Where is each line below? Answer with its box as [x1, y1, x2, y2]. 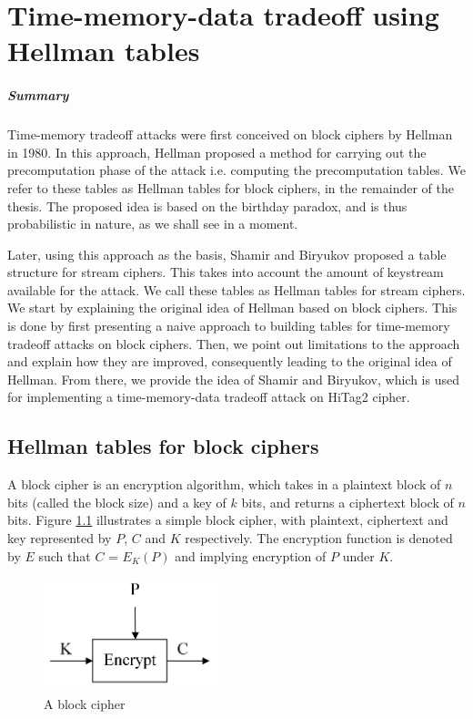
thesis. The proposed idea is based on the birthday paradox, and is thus [7, 196, 408, 215]
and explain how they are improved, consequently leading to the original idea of [7, 352, 452, 371]
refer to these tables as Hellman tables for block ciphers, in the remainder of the [7, 178, 454, 197]
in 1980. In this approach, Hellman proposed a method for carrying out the [7, 142, 427, 161]
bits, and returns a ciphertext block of [241, 492, 454, 511]
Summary [7, 86, 69, 105]
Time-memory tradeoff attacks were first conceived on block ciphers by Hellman [7, 125, 453, 144]
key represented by [7, 529, 112, 548]
